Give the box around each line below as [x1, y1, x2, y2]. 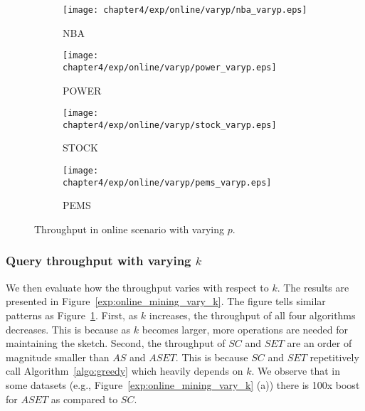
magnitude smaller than [6, 349, 110, 364]
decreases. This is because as [6, 321, 131, 336]
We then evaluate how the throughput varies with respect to [6, 279, 269, 294]
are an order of [287, 336, 352, 351]
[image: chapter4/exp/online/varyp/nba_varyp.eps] [63, 5, 307, 15]
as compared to [51, 391, 118, 406]
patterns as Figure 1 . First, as [6, 307, 138, 322]
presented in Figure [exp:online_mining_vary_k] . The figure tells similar [6, 294, 326, 309]
